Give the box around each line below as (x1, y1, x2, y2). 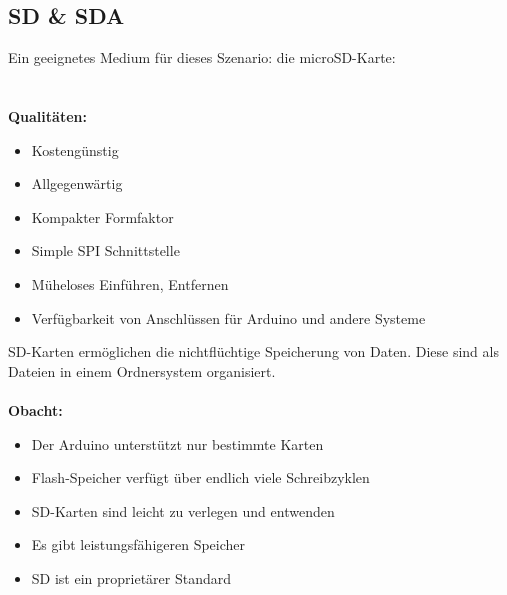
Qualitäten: (8, 105, 87, 126)
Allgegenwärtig (31, 173, 123, 194)
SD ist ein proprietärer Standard (31, 567, 232, 588)
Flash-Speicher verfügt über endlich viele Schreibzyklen (31, 467, 370, 488)
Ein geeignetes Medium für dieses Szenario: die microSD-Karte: (8, 47, 396, 68)
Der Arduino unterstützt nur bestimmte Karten (31, 433, 324, 454)
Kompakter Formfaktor (31, 206, 174, 227)
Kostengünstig (31, 139, 119, 160)
